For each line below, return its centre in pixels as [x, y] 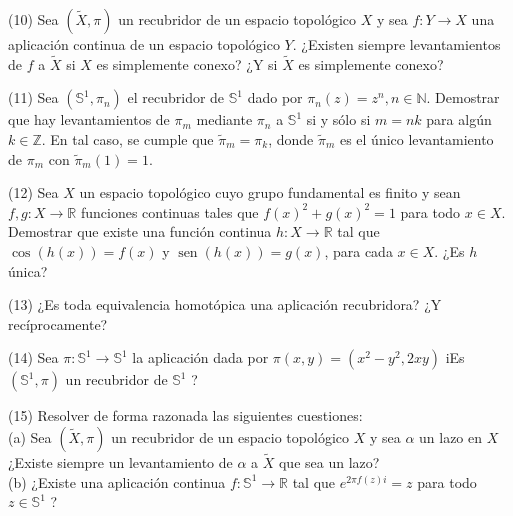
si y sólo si [338, 119]
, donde [291, 139]
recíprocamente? [58, 323]
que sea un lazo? [329, 462]
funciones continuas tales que [169, 211]
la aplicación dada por [200, 357]
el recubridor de [176, 97]
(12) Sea [33, 192]
